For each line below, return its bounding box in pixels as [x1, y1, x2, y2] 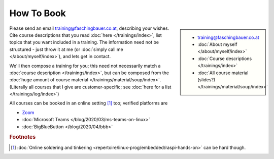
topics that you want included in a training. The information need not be [9, 39, 159, 45]
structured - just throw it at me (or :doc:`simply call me [9, 46, 124, 52]
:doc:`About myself [197, 41, 238, 47]
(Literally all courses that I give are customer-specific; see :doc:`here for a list [9, 84, 172, 90]
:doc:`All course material [197, 70, 249, 76]
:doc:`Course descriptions [197, 56, 252, 62]
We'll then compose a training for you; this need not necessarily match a [9, 63, 161, 69]
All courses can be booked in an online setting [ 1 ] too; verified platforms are [9, 100, 168, 106]
